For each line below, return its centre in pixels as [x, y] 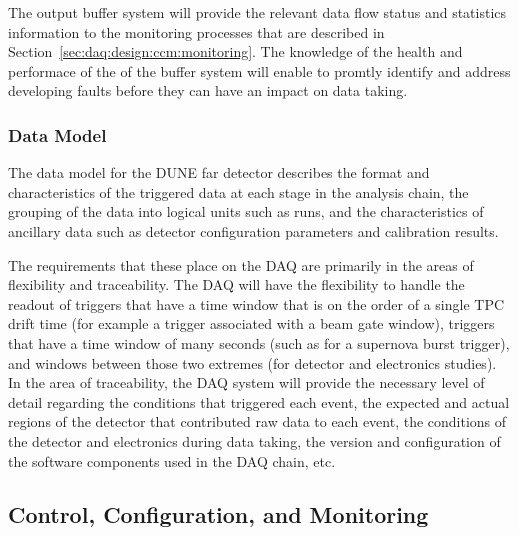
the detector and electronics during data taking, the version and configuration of [254, 440]
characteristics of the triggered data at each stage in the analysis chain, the [238, 191]
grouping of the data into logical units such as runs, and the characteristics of [246, 211]
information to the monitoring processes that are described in [196, 31]
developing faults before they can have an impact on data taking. [208, 90]
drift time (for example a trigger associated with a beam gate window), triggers [251, 323]
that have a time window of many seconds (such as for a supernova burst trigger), [259, 342]
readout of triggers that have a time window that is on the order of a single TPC [256, 303]
